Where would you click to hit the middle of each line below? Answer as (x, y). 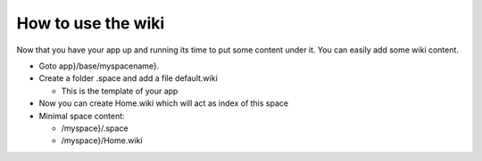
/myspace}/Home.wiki (102, 141)
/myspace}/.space (95, 128)
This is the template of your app (120, 91)
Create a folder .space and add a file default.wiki (128, 78)
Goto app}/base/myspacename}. (99, 66)
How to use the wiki (91, 23)
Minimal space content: (82, 116)
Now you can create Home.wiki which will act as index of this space (164, 103)
